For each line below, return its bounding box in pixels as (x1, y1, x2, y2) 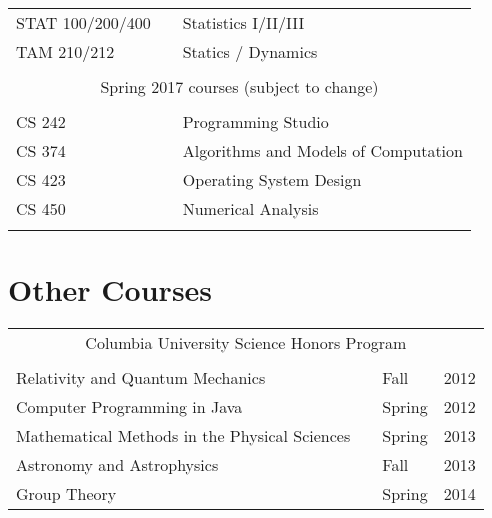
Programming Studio (182, 110, 329, 133)
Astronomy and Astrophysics (16, 453, 219, 477)
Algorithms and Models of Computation (182, 139, 463, 162)
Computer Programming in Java (16, 395, 243, 419)
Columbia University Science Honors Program (85, 331, 407, 355)
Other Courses (8, 269, 213, 310)
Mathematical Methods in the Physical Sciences (16, 424, 351, 448)
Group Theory (16, 482, 117, 506)
